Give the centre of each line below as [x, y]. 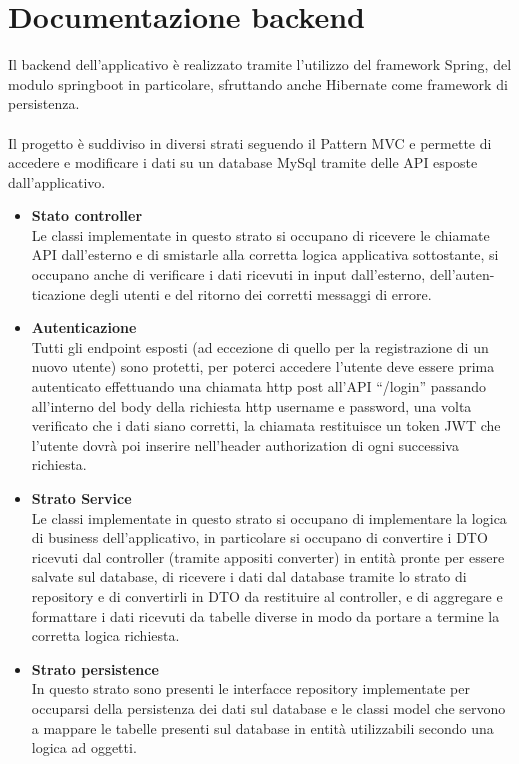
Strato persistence [95, 668]
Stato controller [87, 215]
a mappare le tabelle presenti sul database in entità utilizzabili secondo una [262, 727]
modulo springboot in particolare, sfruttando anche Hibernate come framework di [258, 83]
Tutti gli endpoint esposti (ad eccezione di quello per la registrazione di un [260, 346]
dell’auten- [462, 274]
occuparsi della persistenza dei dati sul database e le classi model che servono [268, 707]
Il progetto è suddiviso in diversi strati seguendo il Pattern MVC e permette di [250, 142]
